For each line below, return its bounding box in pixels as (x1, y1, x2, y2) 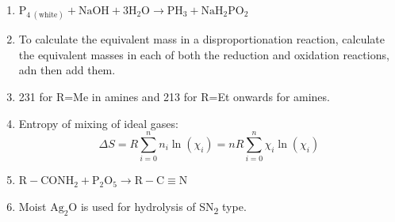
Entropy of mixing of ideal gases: (18, 115, 178, 131)
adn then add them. (18, 62, 116, 78)
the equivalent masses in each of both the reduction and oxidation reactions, (18, 46, 389, 62)
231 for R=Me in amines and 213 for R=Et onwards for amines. (18, 88, 330, 104)
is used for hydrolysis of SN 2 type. (80, 198, 247, 216)
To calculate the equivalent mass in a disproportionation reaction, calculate (18, 31, 385, 47)
